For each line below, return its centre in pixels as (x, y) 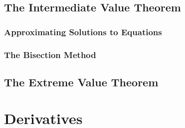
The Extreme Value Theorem (81, 82)
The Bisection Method (50, 54)
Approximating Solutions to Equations (83, 32)
